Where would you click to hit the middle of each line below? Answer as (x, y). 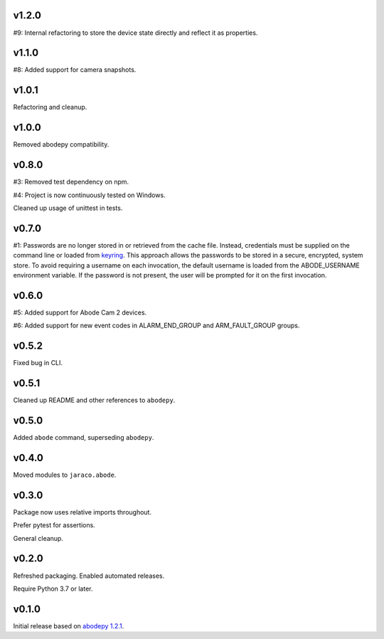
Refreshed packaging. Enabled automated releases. (89, 576)
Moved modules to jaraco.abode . (65, 475)
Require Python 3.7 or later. (53, 588)
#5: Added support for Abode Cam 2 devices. (80, 312)
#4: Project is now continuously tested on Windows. (90, 195)
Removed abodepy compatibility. (61, 144)
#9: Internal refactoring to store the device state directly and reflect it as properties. (135, 33)
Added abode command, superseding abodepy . (84, 438)
